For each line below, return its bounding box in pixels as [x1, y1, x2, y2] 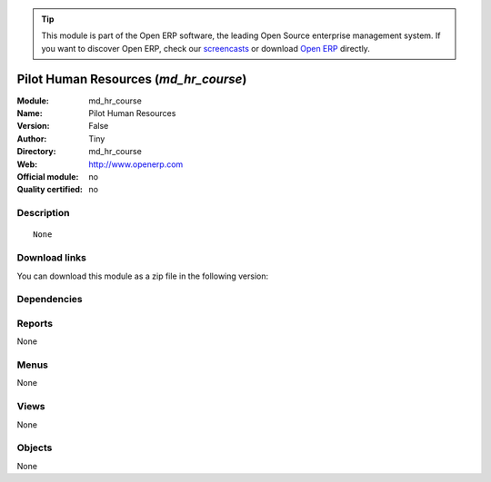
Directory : [16, 146, 56, 157]
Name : [16, 108, 43, 119]
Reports [16, 317, 54, 330]
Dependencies [16, 293, 84, 306]
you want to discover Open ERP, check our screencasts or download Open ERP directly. [41, 43, 370, 54]
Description [16, 207, 70, 220]
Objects [16, 441, 53, 454]
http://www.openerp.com [88, 159, 184, 170]
